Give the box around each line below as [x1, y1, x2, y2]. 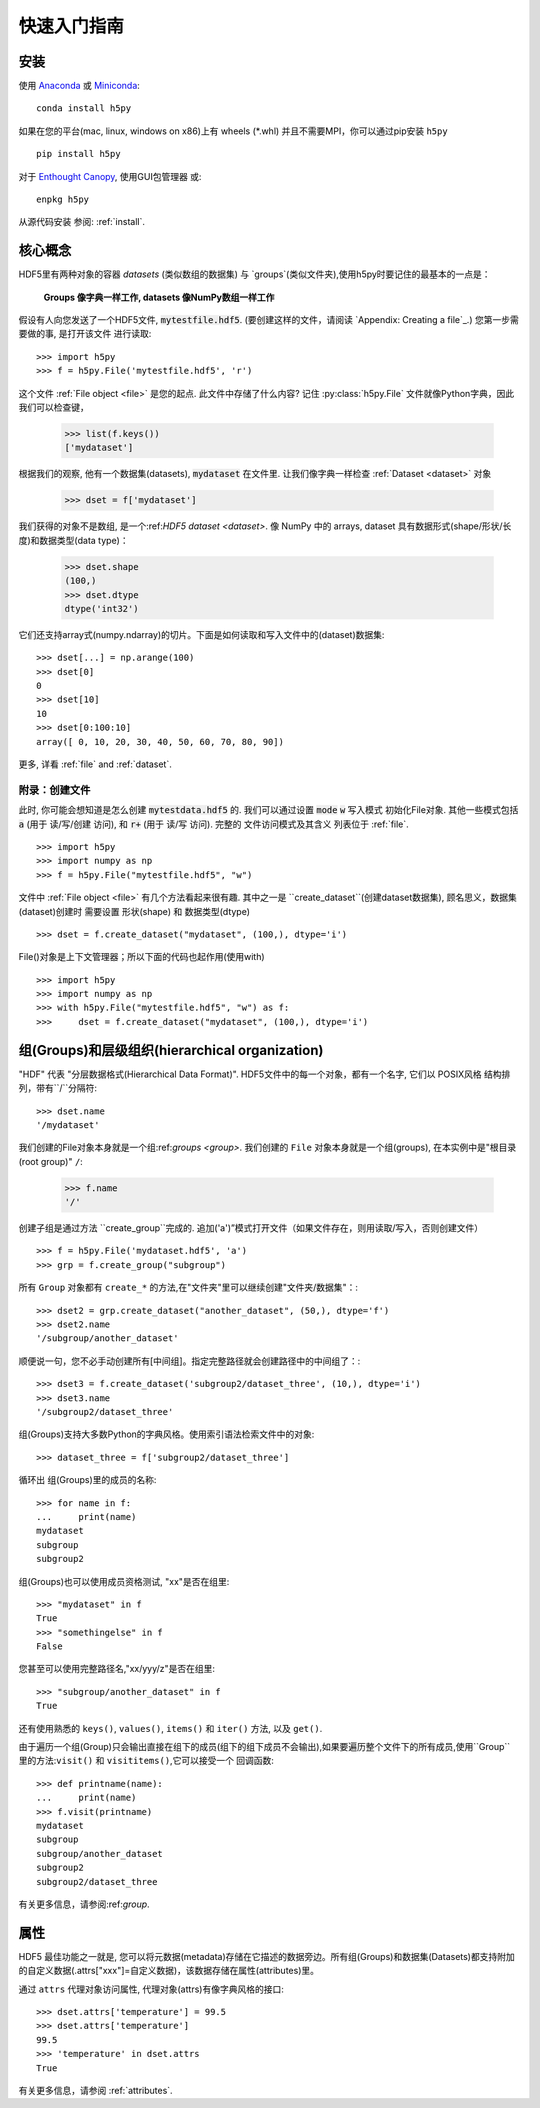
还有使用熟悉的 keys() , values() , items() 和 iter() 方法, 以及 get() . [18, 1722, 323, 1734]
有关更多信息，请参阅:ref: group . [18, 1898, 150, 1910]
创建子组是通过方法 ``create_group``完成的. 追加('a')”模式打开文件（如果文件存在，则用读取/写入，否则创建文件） [18, 1222, 484, 1234]
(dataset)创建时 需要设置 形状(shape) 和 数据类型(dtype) [18, 905, 250, 917]
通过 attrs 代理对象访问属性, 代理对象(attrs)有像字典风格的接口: [18, 1983, 284, 1995]
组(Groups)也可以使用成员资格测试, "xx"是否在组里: [18, 1575, 230, 1587]
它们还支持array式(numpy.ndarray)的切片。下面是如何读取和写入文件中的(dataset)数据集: [18, 628, 385, 640]
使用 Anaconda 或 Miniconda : [18, 80, 140, 92]
